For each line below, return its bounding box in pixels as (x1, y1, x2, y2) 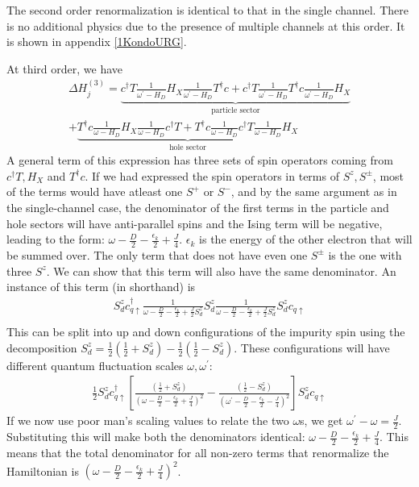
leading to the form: (6, 231, 105, 248)
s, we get (300, 412, 343, 429)
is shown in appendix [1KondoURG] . (6, 33, 187, 50)
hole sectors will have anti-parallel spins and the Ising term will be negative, (6, 214, 383, 231)
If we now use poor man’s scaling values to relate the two (6, 412, 289, 429)
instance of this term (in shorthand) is (6, 278, 196, 295)
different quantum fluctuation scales (6, 356, 184, 373)
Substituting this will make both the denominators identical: (6, 428, 305, 445)
